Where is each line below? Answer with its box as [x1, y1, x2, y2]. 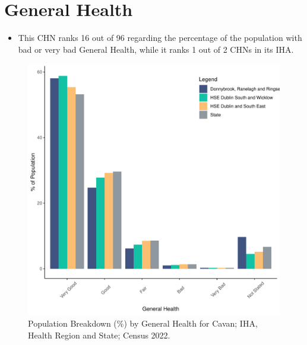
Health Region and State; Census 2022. [28, 328, 170, 341]
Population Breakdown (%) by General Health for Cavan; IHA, [28, 317, 258, 329]
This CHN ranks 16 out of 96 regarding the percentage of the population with [18, 31, 302, 44]
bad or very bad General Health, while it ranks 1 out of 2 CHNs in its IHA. [18, 43, 294, 55]
